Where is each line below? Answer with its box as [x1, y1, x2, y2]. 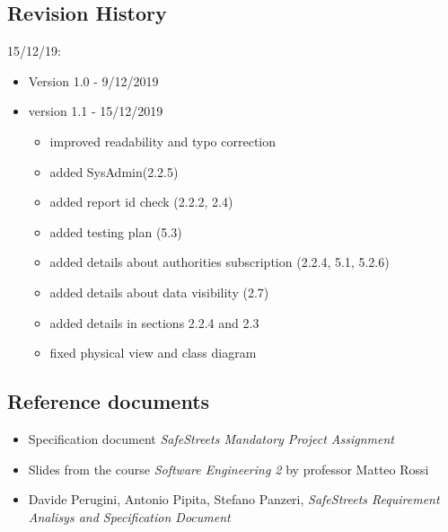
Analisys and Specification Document [28, 507, 231, 526]
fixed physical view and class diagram [49, 343, 257, 362]
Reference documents [7, 387, 210, 415]
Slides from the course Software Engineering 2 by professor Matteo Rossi [28, 459, 429, 478]
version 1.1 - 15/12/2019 [28, 102, 163, 120]
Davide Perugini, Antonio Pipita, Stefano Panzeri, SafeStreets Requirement [28, 490, 440, 509]
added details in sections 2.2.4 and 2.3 [49, 313, 259, 332]
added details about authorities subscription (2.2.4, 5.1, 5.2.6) [49, 253, 390, 271]
